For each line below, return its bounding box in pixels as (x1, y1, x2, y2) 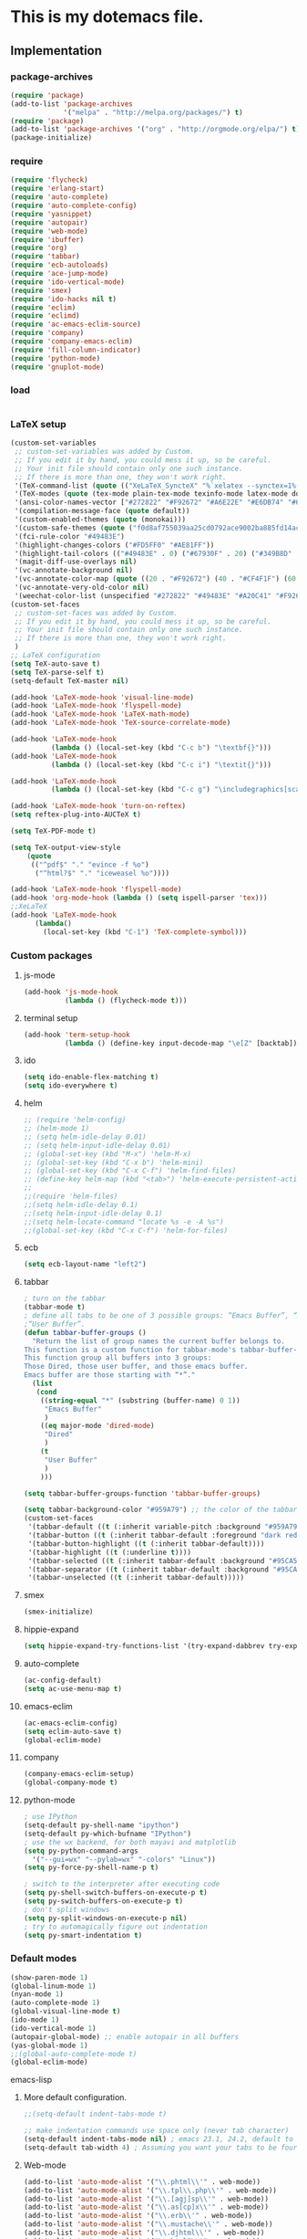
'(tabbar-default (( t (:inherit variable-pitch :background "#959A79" (27, 1522, 302, 1531)
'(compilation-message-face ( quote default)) (14, 507, 190, 516)
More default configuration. (23, 2092, 127, 2103)
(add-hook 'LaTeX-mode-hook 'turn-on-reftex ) (10, 802, 186, 811)
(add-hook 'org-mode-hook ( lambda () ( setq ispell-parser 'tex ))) (10, 893, 268, 903)
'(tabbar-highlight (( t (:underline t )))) (27, 1548, 192, 1557)
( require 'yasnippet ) (10, 209, 93, 218)
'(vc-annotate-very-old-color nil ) (14, 583, 149, 593)
